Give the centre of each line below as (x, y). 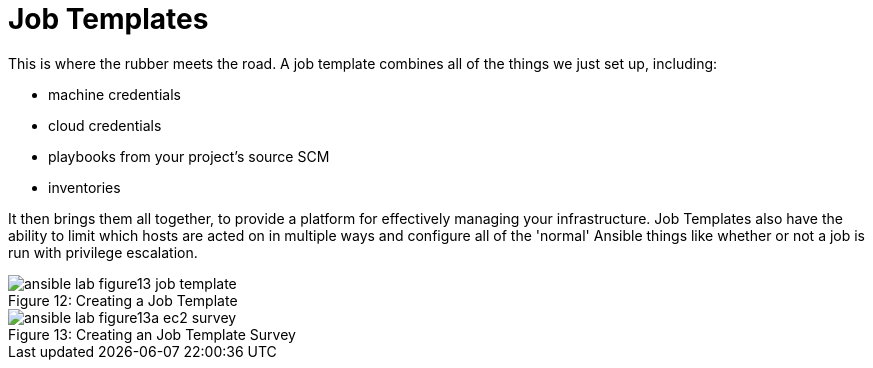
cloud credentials (105, 125)
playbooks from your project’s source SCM (189, 156)
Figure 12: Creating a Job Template (123, 300)
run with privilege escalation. (103, 252)
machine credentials (114, 94)
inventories (84, 187)
